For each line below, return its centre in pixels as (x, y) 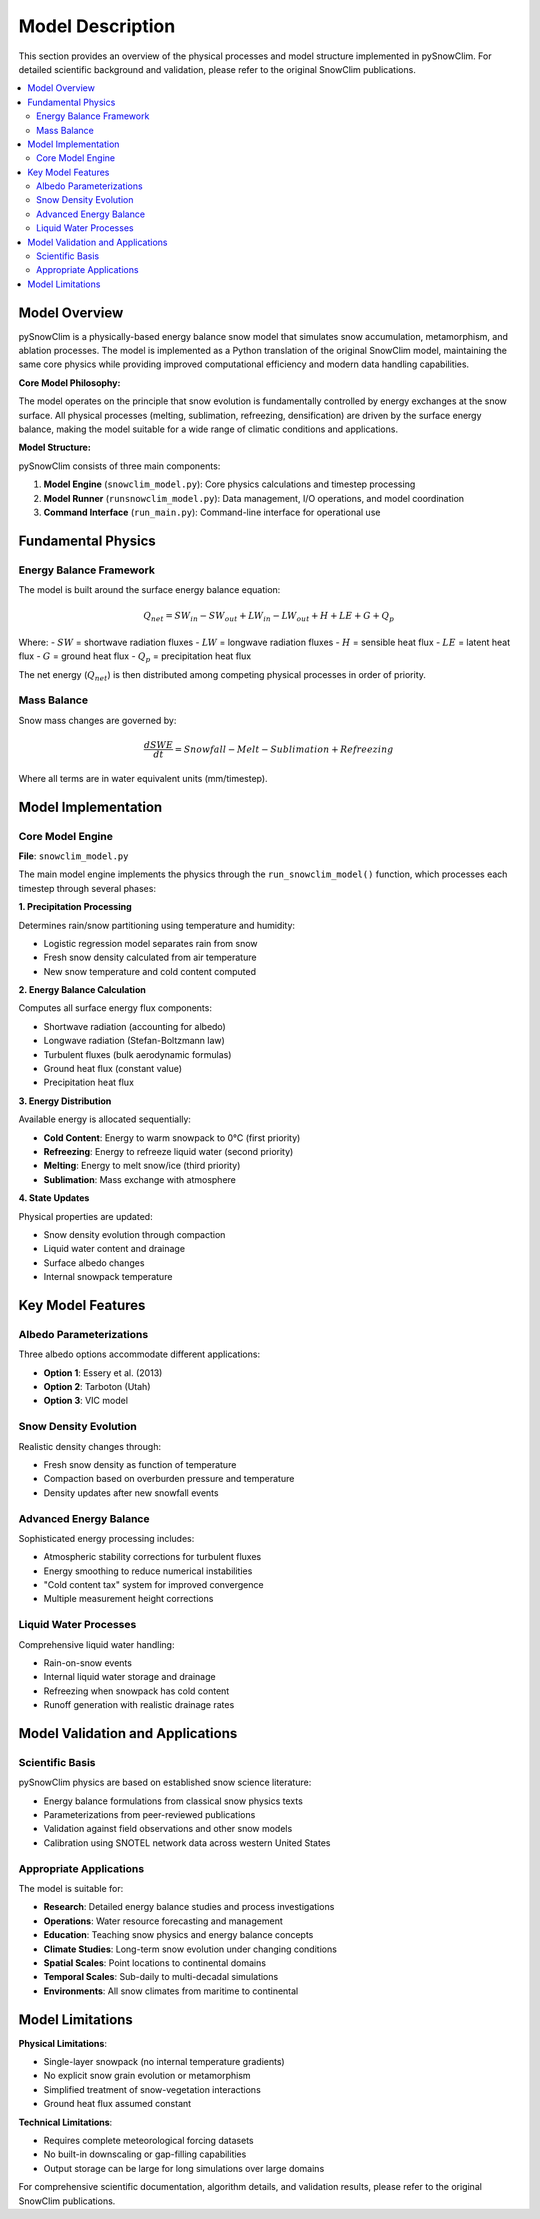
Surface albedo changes (94, 1262)
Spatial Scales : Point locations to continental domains (155, 1962)
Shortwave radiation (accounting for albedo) (135, 1026)
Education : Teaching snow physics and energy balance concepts (178, 1935)
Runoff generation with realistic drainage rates (139, 1705)
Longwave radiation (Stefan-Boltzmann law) (134, 1041)
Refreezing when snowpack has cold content (136, 1691)
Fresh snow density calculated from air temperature (150, 957)
